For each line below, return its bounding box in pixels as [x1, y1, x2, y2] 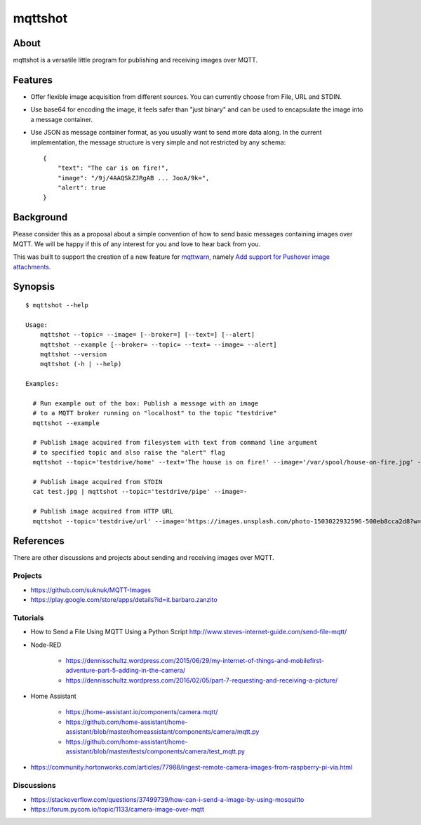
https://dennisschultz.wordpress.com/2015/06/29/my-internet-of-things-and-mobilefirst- [65, 656, 324, 664]
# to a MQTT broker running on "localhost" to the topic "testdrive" [32, 409, 277, 417]
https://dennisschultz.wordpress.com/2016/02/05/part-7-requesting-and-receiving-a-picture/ [65, 676, 338, 684]
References [13, 535, 65, 547]
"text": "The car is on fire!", [57, 164, 169, 172]
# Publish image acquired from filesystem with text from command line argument [32, 438, 318, 447]
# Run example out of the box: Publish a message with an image [32, 399, 259, 407]
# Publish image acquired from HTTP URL [32, 507, 174, 516]
